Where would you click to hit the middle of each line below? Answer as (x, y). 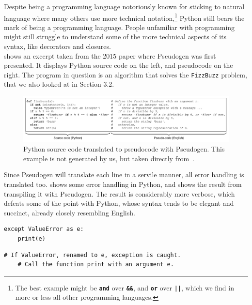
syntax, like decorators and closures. (57, 46)
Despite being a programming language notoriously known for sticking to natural (124, 6)
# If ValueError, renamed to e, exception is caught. (93, 255)
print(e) (31, 239)
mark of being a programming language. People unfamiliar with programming (119, 27)
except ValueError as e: (44, 229)
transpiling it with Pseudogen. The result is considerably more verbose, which (119, 193)
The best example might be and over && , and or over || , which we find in (125, 287)
